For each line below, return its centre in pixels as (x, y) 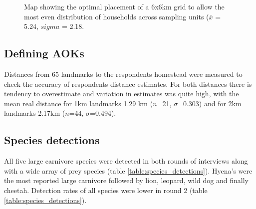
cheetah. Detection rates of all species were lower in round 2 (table (106, 190)
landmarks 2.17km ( (35, 113)
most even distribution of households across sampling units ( (117, 16)
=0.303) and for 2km (210, 103)
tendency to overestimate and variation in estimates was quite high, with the (122, 94)
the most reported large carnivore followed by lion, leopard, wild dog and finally (126, 180)
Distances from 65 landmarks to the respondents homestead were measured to (123, 74)
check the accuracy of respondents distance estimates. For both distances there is (128, 84)
